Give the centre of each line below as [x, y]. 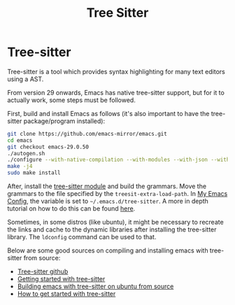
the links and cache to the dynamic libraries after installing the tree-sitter [112, 229]
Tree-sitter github [43, 271]
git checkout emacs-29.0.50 [48, 147]
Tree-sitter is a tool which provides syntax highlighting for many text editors [116, 71]
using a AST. [26, 79]
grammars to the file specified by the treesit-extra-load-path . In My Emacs [117, 194]
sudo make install [34, 173]
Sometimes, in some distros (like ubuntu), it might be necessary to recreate [115, 222]
